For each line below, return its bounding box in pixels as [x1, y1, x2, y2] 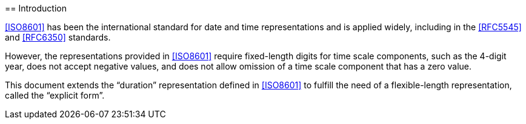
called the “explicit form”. [5, 90, 105, 100]
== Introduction [5, 3, 67, 13]
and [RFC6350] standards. [5, 32, 111, 42]
